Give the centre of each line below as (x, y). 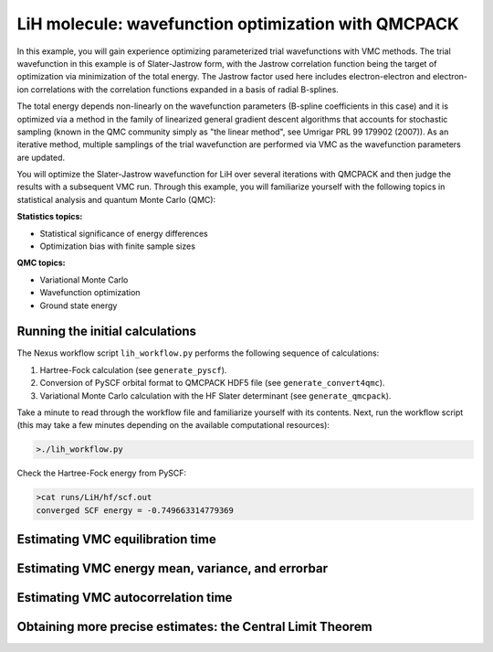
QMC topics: (41, 263)
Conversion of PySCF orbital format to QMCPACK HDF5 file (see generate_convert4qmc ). (212, 383)
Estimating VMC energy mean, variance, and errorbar (173, 568)
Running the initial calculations (106, 331)
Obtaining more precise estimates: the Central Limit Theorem (195, 627)
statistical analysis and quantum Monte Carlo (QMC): (116, 199)
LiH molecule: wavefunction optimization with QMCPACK (238, 24)
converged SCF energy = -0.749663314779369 (135, 510)
